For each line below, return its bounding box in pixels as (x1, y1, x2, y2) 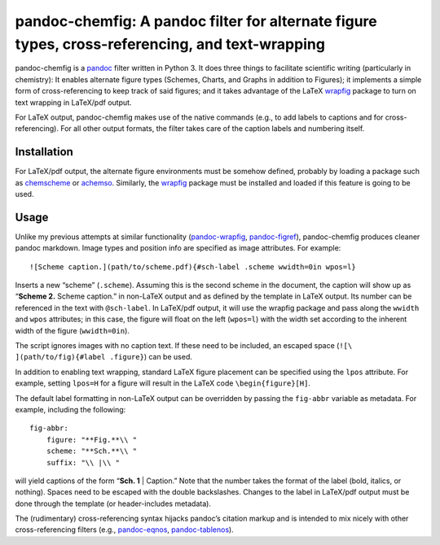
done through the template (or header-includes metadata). (15, 499, 212, 508)
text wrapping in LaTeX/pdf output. (15, 98, 132, 107)
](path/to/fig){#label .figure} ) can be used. (15, 352, 193, 362)
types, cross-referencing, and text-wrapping (15, 35, 326, 53)
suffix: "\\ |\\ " (46, 458, 121, 467)
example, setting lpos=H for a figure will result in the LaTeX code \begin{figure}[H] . (15, 378, 311, 388)
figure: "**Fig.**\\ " (46, 435, 138, 444)
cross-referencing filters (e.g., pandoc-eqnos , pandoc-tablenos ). (15, 525, 234, 534)
